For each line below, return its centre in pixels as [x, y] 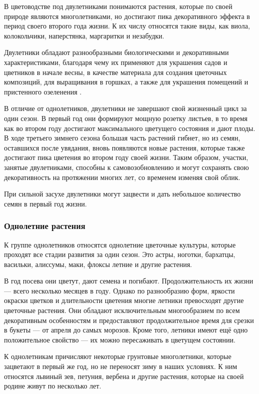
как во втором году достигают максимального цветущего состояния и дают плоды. [130, 128]
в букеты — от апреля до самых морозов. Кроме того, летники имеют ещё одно [126, 330]
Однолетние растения [45, 226]
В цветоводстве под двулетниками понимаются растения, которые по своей [118, 6]
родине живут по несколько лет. [53, 386]
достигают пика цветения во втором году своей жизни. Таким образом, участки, [126, 157]
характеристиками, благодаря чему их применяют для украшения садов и [116, 62]
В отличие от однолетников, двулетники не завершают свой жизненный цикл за [125, 108]
